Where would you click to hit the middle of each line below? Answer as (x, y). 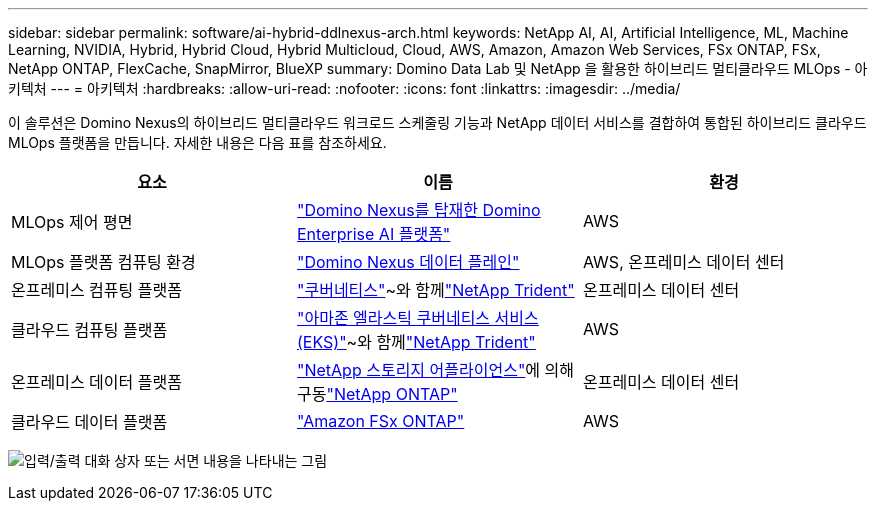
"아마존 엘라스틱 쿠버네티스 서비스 (417, 318)
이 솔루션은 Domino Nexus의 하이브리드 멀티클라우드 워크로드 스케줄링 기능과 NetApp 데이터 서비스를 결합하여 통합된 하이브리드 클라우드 (437, 122)
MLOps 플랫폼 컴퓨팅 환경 (103, 262)
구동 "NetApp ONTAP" (377, 394)
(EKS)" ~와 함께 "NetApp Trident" (416, 342)
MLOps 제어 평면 (72, 222)
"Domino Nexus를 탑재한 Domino (418, 210)
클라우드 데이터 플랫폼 (89, 422)
